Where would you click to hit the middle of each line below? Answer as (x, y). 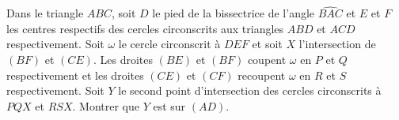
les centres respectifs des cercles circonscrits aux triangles (145, 28)
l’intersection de (337, 44)
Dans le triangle (45, 13)
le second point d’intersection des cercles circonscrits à (250, 90)
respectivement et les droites (75, 75)
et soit (267, 44)
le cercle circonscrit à (169, 44)
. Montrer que (106, 105)
